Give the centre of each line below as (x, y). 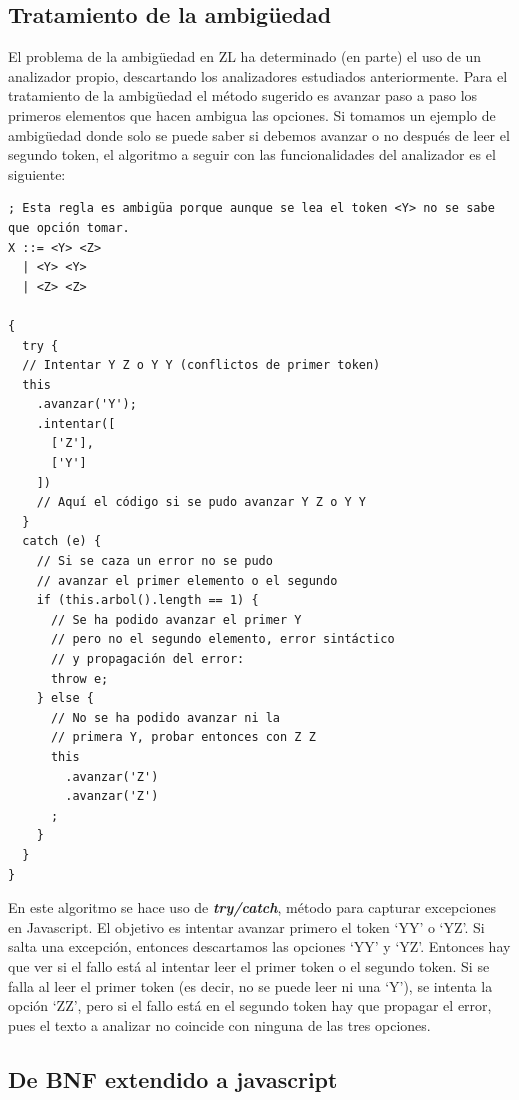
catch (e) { (62, 541)
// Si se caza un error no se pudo (154, 561)
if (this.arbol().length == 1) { (147, 600)
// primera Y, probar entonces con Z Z (183, 737)
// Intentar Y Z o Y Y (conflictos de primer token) (201, 365)
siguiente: (37, 173)
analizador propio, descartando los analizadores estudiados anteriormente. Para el (258, 75)
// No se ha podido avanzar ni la (165, 717)
